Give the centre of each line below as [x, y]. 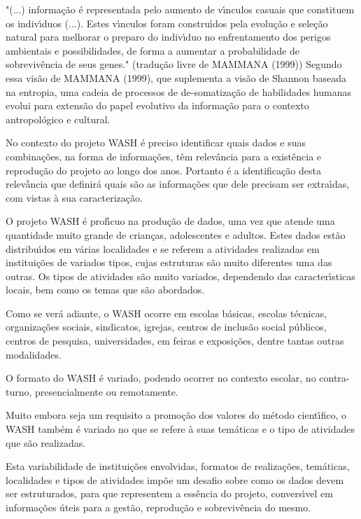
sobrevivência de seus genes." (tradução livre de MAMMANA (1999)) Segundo [174, 64]
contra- [334, 378]
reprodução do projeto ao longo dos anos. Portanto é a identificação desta [163, 170]
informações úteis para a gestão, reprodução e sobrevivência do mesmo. [158, 507]
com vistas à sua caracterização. [74, 197]
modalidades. [34, 354]
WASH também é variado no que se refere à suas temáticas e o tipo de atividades [180, 429]
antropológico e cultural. [58, 119]
